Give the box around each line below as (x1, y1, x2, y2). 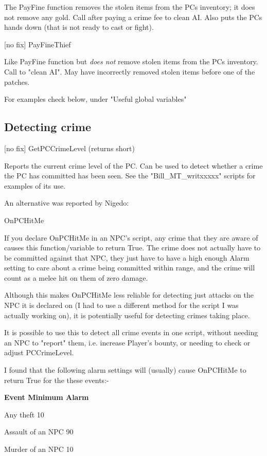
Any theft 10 (4, 409, 44, 419)
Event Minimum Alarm (4, 392, 89, 403)
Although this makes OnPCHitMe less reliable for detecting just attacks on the (4, 289, 254, 300)
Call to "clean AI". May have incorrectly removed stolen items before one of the (4, 66, 255, 77)
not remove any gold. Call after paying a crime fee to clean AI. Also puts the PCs (4, 11, 262, 22)
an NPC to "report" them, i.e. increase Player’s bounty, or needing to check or (4, 337, 251, 348)
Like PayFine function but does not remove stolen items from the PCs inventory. (4, 56, 258, 67)
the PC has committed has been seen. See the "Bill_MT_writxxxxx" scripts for (4, 170, 256, 181)
